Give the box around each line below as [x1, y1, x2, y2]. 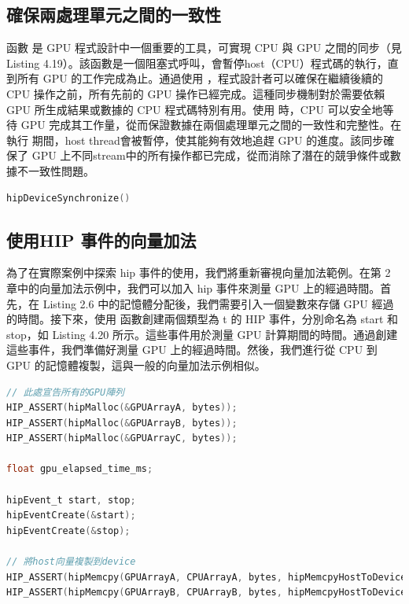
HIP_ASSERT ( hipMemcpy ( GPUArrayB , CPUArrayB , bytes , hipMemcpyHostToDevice [6, 587, 407, 598]
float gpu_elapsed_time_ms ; [6, 463, 153, 475]
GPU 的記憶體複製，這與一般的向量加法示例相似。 [6, 356, 266, 373]
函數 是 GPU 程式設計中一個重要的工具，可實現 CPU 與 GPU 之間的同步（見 [6, 39, 402, 56]
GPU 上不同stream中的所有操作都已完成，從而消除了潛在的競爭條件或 [31, 147, 390, 164]
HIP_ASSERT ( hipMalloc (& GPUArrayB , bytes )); [6, 417, 238, 429]
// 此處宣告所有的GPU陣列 [6, 386, 124, 398]
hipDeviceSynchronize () [6, 192, 131, 204]
